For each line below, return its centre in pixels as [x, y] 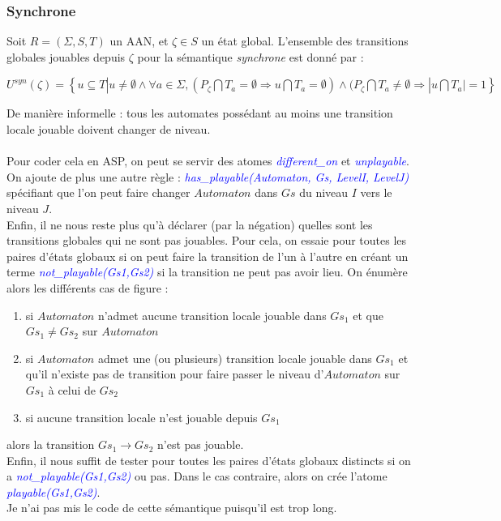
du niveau [324, 192]
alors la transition [51, 444]
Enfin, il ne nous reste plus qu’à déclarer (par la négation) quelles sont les [190, 224]
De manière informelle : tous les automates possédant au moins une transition [200, 113]
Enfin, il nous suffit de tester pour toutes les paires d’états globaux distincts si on [209, 460]
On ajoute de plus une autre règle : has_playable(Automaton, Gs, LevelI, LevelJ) [208, 176]
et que [368, 315]
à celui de [72, 389]
